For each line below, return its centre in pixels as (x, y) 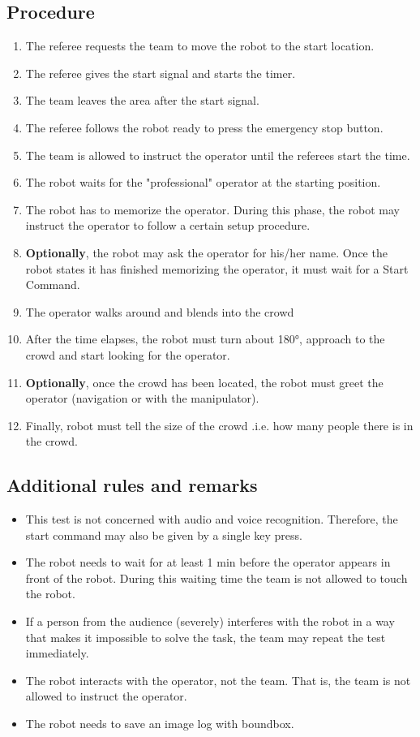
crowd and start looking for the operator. (128, 354)
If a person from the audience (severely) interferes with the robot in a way (210, 621)
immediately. (57, 653)
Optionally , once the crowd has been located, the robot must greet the (204, 382)
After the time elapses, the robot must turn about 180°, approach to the (205, 339)
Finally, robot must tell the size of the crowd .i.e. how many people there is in (219, 425)
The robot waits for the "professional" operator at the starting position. (203, 182)
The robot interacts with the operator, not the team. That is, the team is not (218, 680)
